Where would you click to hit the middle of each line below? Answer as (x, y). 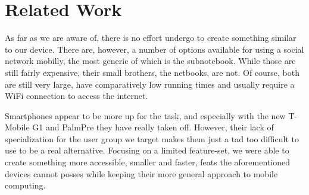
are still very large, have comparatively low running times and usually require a (150, 84)
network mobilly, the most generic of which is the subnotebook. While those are (150, 61)
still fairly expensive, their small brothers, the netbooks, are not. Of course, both (152, 72)
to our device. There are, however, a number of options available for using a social (154, 49)
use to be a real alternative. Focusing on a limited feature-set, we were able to (147, 150)
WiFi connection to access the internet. (77, 96)
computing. (25, 185)
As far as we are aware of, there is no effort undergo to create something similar (151, 38)
